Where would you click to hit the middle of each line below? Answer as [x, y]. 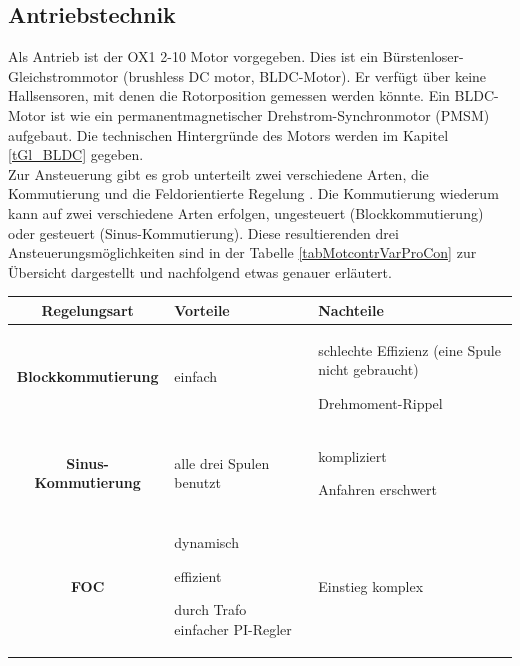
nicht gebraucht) [368, 369]
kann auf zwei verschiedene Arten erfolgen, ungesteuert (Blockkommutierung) [246, 212]
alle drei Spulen [222, 462]
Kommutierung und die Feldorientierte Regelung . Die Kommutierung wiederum [253, 193]
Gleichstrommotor [63, 75]
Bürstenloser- [423, 56]
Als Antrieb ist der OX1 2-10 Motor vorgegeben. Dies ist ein [193, 56]
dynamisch [206, 542]
